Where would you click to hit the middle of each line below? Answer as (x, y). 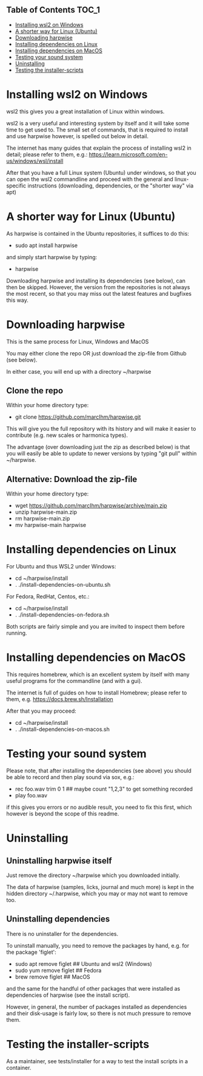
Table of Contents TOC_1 (53, 10)
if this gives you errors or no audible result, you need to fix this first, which (99, 807)
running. (17, 633)
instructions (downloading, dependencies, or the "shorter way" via (111, 186)
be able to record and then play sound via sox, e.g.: (70, 777)
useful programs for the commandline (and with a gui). (74, 681)
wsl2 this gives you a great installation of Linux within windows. (85, 111)
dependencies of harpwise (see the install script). (68, 995)
